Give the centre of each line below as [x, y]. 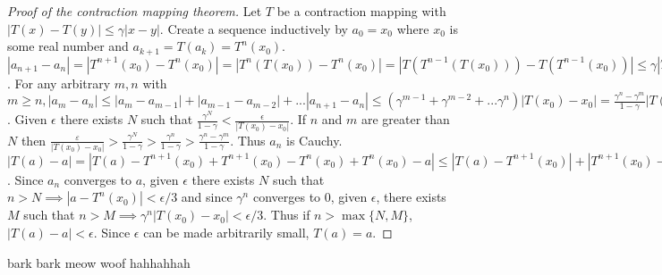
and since [207, 197]
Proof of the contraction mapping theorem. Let [135, 11]
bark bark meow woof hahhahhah [99, 262]
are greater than [405, 119]
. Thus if [287, 215]
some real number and [68, 46]
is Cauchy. [314, 140]
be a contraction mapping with [361, 11]
